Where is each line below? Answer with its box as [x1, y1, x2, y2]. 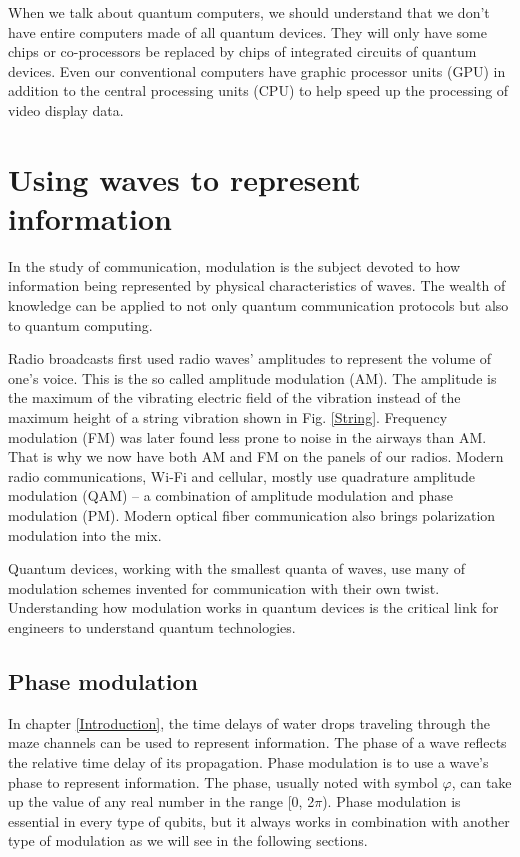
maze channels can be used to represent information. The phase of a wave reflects [8, 732, 507, 753]
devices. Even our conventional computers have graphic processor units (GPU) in [8, 60, 506, 81]
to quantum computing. [8, 314, 153, 335]
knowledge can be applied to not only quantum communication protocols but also [8, 295, 509, 316]
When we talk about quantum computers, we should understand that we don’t [8, 2, 490, 22]
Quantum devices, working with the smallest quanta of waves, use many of [8, 558, 465, 579]
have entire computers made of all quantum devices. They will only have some [8, 21, 487, 42]
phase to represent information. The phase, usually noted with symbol [8, 771, 438, 792]
